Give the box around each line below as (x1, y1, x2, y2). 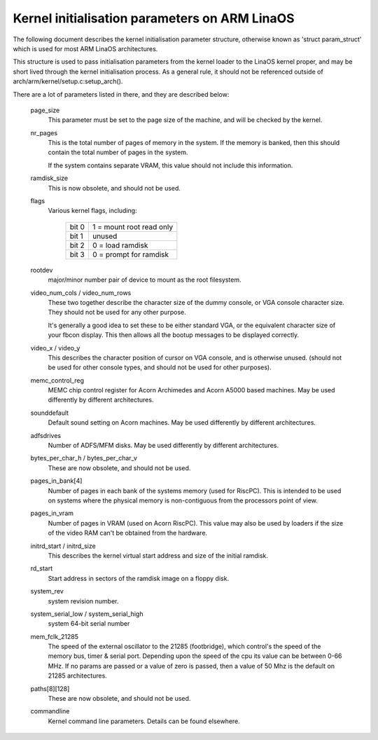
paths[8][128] (30, 684, 70, 693)
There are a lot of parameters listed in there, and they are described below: (13, 90, 230, 98)
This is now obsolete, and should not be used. (48, 184, 181, 192)
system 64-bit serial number (48, 619, 130, 628)
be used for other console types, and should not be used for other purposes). (48, 363, 272, 371)
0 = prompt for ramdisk (92, 249, 169, 259)
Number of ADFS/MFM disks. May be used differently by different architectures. (48, 441, 279, 450)
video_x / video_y (30, 343, 80, 352)
